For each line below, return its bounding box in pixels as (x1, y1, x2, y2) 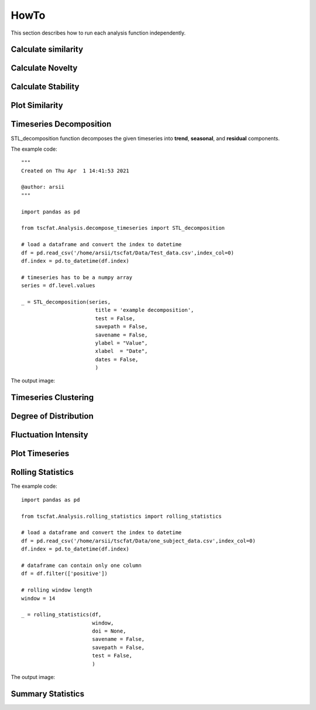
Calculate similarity (11, 45, 84, 55)
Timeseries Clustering (11, 393, 94, 403)
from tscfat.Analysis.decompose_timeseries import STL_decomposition (21, 225, 225, 232)
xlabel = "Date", (95, 348, 148, 355)
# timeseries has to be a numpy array (21, 274, 133, 281)
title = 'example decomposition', (95, 307, 194, 314)
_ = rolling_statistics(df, (21, 612, 102, 618)
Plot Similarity (11, 100, 64, 111)
